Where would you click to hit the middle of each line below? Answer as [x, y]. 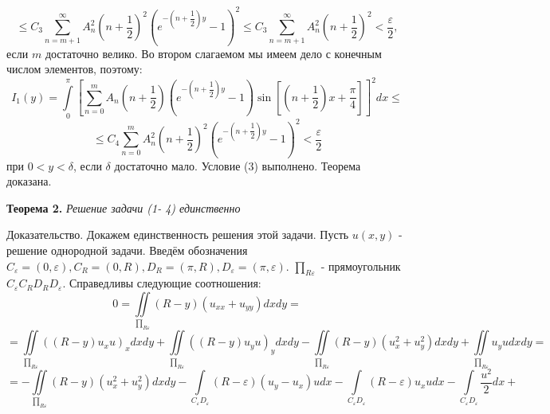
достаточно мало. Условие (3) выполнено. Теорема [238, 165]
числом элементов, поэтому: [75, 69]
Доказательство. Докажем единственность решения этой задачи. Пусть [178, 234]
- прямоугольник [361, 266]
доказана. [29, 181]
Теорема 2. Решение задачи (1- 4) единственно [124, 207]
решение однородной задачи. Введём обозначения [127, 250]
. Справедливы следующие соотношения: [162, 283]
